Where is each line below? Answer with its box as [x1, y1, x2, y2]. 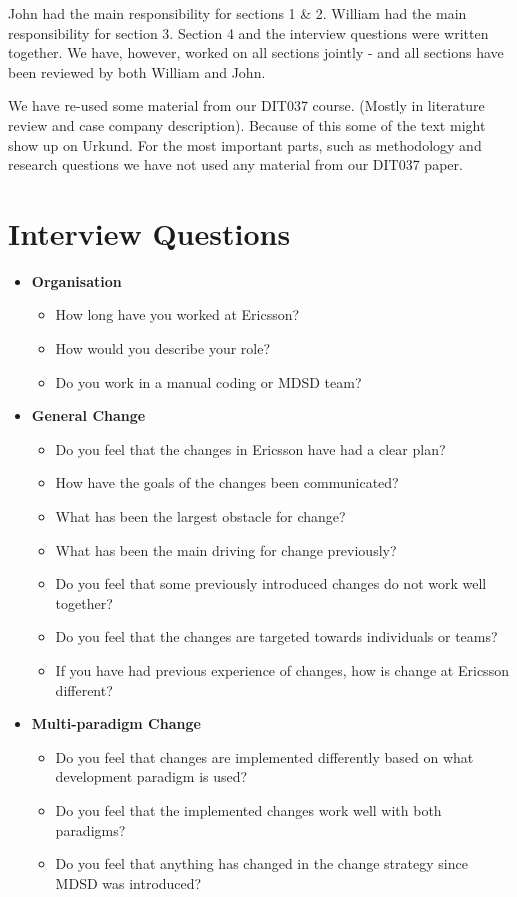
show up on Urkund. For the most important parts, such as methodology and [8, 134, 482, 155]
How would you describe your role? [55, 338, 271, 359]
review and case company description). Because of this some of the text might [8, 114, 486, 135]
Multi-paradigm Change [31, 713, 201, 734]
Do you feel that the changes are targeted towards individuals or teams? [55, 626, 498, 647]
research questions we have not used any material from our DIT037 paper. [8, 154, 463, 175]
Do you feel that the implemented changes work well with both [55, 799, 442, 820]
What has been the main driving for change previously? [55, 539, 397, 560]
